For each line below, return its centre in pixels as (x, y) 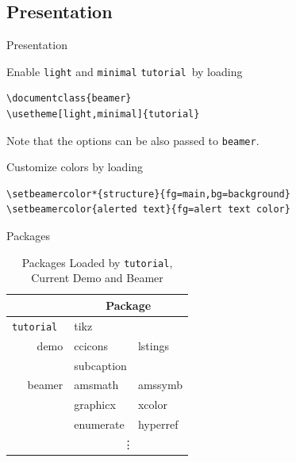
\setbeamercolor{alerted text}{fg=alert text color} (148, 210)
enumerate (99, 424)
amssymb (160, 385)
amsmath (96, 385)
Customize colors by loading (75, 167)
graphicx (95, 405)
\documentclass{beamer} (69, 99)
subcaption (100, 365)
